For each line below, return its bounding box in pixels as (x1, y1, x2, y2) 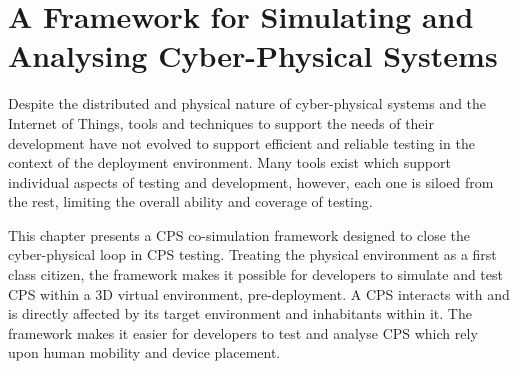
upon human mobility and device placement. (8, 342, 281, 363)
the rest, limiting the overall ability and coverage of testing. (8, 191, 373, 212)
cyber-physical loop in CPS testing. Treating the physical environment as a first (8, 244, 497, 265)
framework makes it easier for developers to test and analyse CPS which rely (8, 322, 478, 343)
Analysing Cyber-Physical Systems (8, 35, 498, 76)
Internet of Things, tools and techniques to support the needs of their (8, 112, 434, 133)
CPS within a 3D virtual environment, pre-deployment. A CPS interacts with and (8, 283, 510, 304)
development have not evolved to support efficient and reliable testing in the (8, 132, 475, 153)
